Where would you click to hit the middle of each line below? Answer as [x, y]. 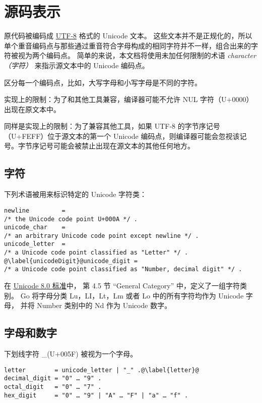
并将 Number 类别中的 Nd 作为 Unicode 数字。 [96, 305]
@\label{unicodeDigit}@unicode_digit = [71, 261]
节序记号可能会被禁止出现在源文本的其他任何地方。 [110, 146]
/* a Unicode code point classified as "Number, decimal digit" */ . [123, 269]
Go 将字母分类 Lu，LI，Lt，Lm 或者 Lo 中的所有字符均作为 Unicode [132, 295]
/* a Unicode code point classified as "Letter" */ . [96, 253]
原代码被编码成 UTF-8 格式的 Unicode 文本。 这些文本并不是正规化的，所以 [128, 36]
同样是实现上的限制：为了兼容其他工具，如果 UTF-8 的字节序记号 [112, 126]
